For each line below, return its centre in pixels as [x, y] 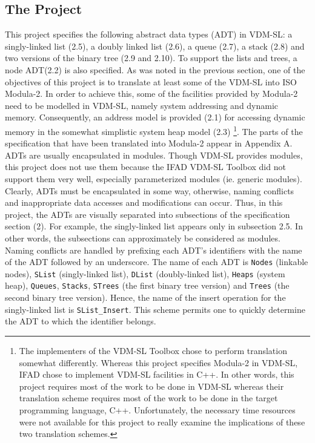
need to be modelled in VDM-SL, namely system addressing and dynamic [142, 105]
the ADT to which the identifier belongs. [81, 321]
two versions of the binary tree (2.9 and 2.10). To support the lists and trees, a [151, 58]
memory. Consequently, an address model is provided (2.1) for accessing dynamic [155, 117]
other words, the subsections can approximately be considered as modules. [143, 238]
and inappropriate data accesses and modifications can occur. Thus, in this [144, 202]
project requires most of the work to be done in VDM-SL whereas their [151, 386]
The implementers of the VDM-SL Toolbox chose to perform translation [153, 350]
